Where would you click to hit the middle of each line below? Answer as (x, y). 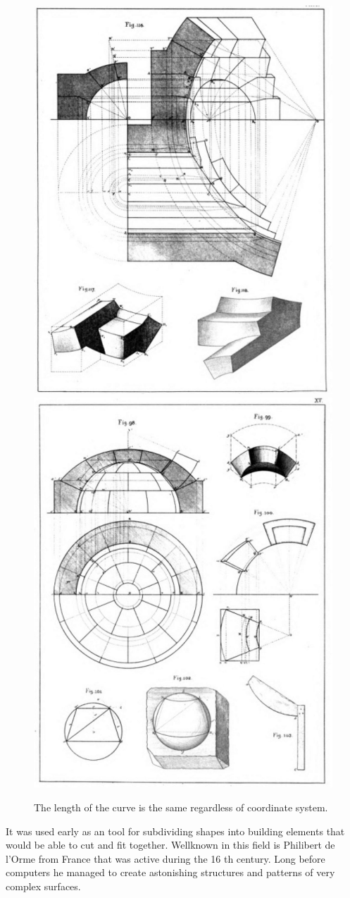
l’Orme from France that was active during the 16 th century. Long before (165, 858)
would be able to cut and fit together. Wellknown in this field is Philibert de (170, 845)
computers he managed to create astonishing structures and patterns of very (170, 872)
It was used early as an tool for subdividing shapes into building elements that (175, 831)
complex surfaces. (43, 886)
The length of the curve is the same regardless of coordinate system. (181, 807)
